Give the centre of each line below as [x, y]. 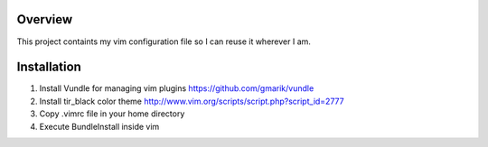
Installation [49, 67]
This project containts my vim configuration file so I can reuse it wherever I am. [164, 41]
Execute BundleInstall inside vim [99, 126]
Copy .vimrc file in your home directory [112, 114]
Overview [45, 19]
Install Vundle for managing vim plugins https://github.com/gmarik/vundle [177, 88]
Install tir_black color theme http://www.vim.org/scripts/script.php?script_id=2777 [192, 101]
